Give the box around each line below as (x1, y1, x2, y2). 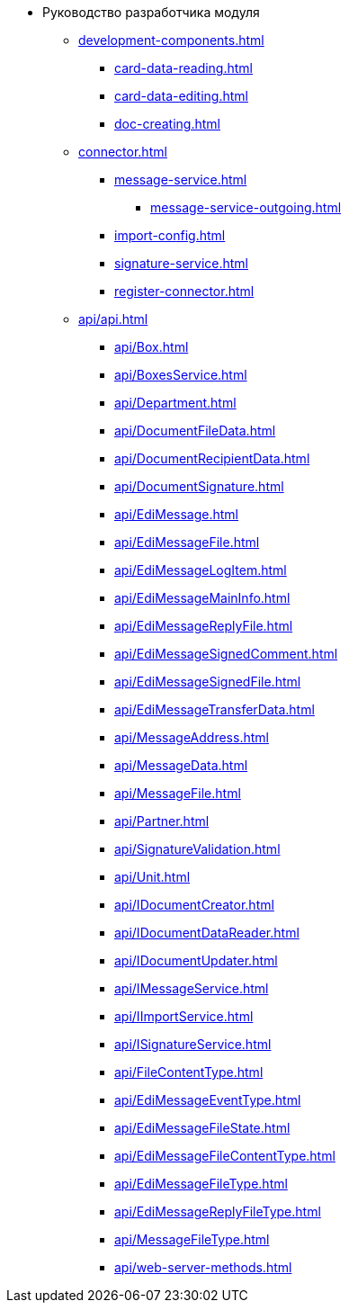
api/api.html (78, 311, 148, 327)
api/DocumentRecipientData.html (114, 451, 310, 466)
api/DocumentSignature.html (114, 479, 284, 494)
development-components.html (78, 32, 264, 48)
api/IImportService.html (114, 1009, 254, 1024)
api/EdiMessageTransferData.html (114, 702, 315, 717)
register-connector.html (114, 283, 255, 299)
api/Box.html (114, 339, 189, 354)
